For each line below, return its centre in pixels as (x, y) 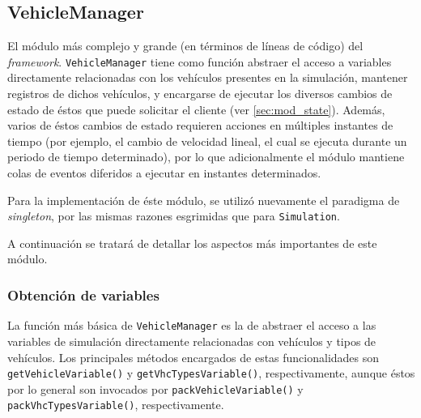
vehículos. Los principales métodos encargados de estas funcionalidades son (193, 357)
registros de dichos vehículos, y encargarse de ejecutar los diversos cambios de (200, 94)
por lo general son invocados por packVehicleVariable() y (155, 388)
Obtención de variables (83, 294)
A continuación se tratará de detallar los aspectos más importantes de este (192, 243)
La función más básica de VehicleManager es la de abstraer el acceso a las (192, 325)
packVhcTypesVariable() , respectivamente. (116, 405)
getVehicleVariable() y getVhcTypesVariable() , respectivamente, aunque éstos (211, 373)
